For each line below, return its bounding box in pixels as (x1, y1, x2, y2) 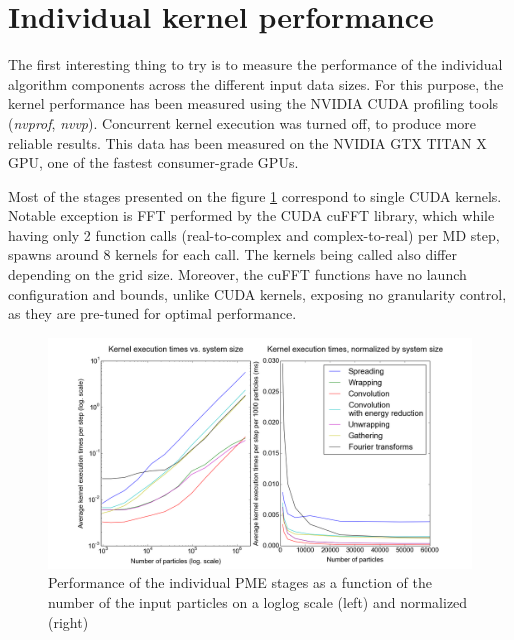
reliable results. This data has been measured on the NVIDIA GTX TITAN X (8, 132, 487, 153)
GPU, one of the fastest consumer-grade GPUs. (8, 152, 299, 173)
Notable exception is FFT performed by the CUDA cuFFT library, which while (8, 205, 495, 226)
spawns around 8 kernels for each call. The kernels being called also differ (8, 244, 457, 265)
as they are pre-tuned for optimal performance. (8, 303, 297, 324)
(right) (48, 611, 89, 632)
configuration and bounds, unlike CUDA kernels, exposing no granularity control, (8, 283, 507, 304)
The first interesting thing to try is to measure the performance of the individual (8, 54, 503, 75)
